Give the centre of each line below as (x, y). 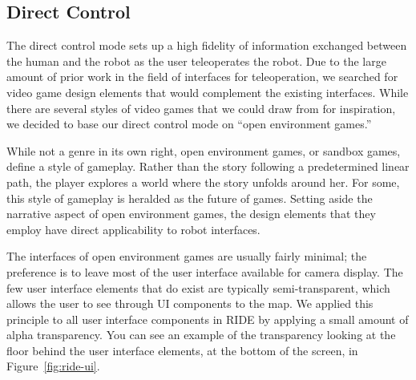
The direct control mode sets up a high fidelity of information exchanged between (207, 45)
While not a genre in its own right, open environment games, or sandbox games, (204, 150)
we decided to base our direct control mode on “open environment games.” (189, 124)
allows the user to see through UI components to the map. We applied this (190, 303)
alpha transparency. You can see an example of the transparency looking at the (201, 335)
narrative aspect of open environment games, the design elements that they (191, 214)
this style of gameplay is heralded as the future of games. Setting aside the (190, 198)
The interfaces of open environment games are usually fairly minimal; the (187, 256)
